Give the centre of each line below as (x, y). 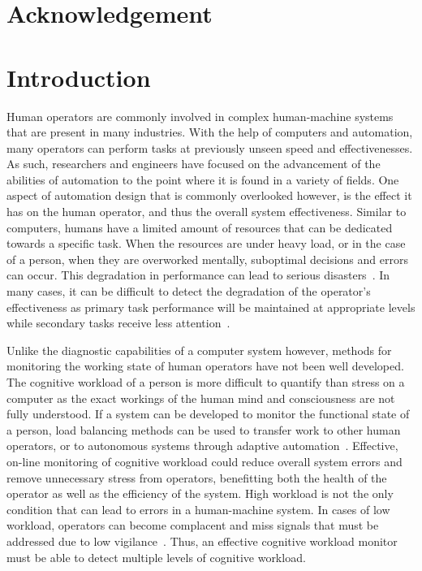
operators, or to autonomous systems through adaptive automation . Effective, (202, 446)
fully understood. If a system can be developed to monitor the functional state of (208, 414)
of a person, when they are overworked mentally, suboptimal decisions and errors (207, 259)
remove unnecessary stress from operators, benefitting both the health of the (197, 477)
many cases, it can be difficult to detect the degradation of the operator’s (189, 291)
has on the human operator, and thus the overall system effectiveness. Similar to (207, 212)
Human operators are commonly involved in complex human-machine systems (200, 116)
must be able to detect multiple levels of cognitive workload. (156, 557)
